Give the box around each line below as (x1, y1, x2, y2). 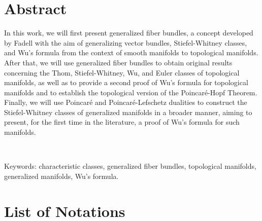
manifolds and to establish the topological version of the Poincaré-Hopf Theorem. (4, 87, 257, 97)
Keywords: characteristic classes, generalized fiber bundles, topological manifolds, (4, 161, 256, 171)
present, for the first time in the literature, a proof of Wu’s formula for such (4, 117, 240, 127)
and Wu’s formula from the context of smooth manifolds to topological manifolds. (4, 47, 258, 58)
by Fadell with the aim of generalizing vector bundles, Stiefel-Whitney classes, (4, 37, 247, 48)
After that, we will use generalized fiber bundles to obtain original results (4, 57, 233, 67)
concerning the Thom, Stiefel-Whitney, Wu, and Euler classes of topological (4, 67, 240, 78)
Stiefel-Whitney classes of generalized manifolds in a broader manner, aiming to (4, 106, 252, 117)
